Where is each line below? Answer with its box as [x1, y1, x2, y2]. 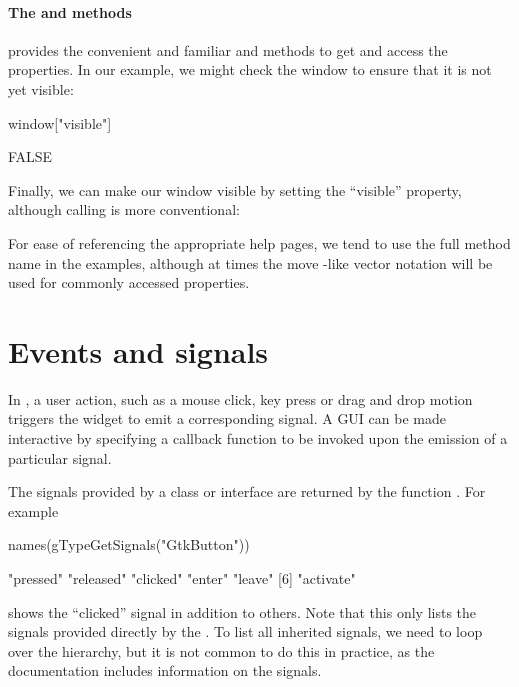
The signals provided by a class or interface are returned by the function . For [8, 481, 486, 502]
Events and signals [8, 330, 269, 371]
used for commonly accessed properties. [8, 272, 250, 293]
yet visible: [8, 78, 74, 99]
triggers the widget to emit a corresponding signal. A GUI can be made [8, 408, 446, 429]
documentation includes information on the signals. [8, 660, 322, 681]
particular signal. [8, 447, 112, 468]
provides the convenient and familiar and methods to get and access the [8, 39, 448, 60]
